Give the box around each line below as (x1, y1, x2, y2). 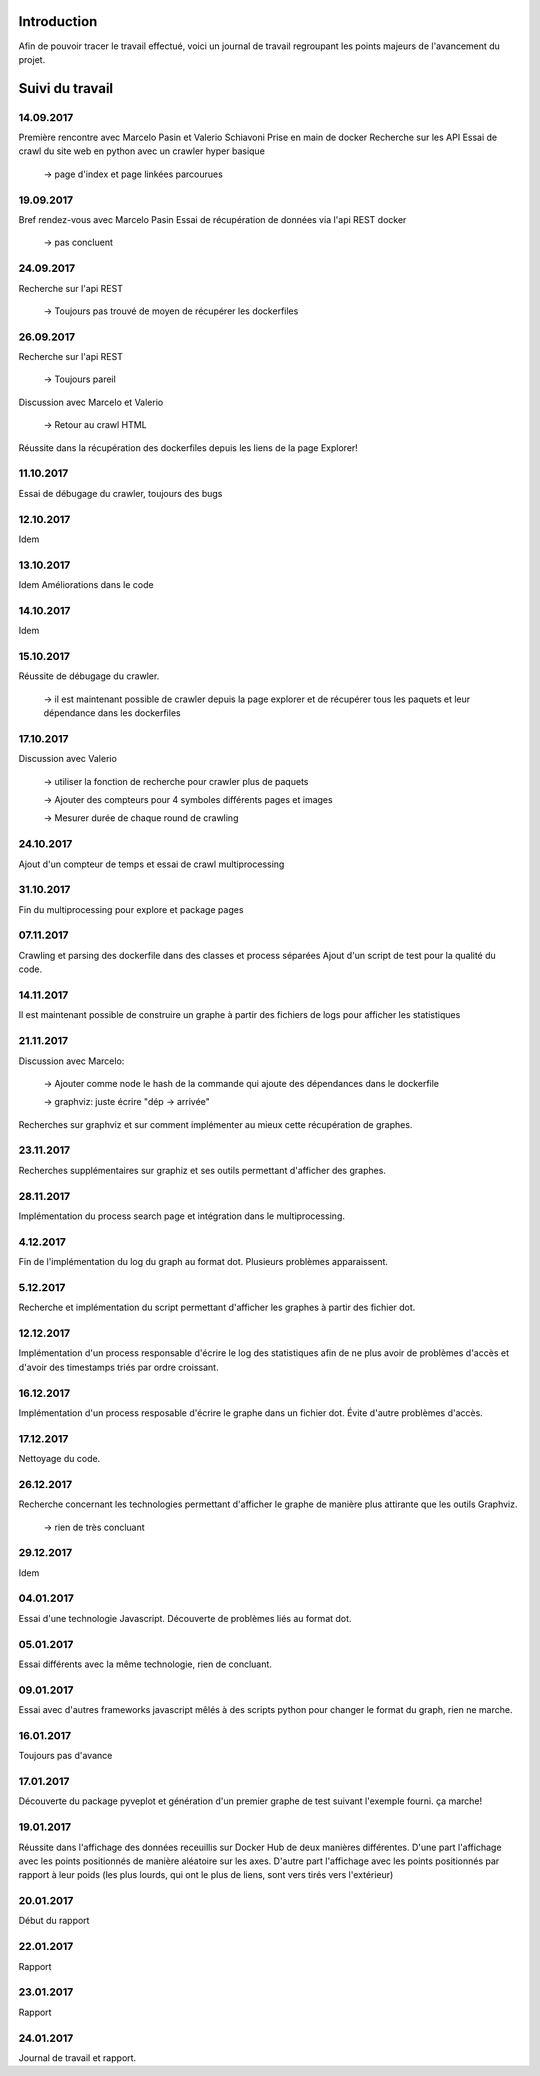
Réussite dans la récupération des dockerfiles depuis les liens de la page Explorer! (18, 441, 359, 454)
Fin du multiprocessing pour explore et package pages (18, 903, 244, 915)
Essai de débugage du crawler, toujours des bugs (18, 487, 223, 499)
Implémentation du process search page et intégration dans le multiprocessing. (18, 1210, 345, 1222)
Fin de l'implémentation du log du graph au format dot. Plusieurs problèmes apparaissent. (18, 1256, 389, 1268)
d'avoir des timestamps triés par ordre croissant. (18, 1361, 219, 1373)
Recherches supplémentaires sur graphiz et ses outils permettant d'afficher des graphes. (18, 1164, 387, 1176)
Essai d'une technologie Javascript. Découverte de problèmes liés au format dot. (18, 1612, 352, 1624)
